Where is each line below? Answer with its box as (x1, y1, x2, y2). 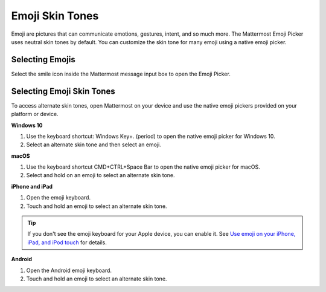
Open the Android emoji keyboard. (26, 267, 112, 274)
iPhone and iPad (11, 183, 53, 190)
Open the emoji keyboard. (26, 194, 91, 201)
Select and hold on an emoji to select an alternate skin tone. (26, 172, 175, 179)
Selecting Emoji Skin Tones (11, 86, 115, 96)
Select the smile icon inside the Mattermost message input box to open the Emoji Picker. (11, 70, 231, 77)
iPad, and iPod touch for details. (27, 239, 107, 246)
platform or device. (11, 111, 59, 118)
